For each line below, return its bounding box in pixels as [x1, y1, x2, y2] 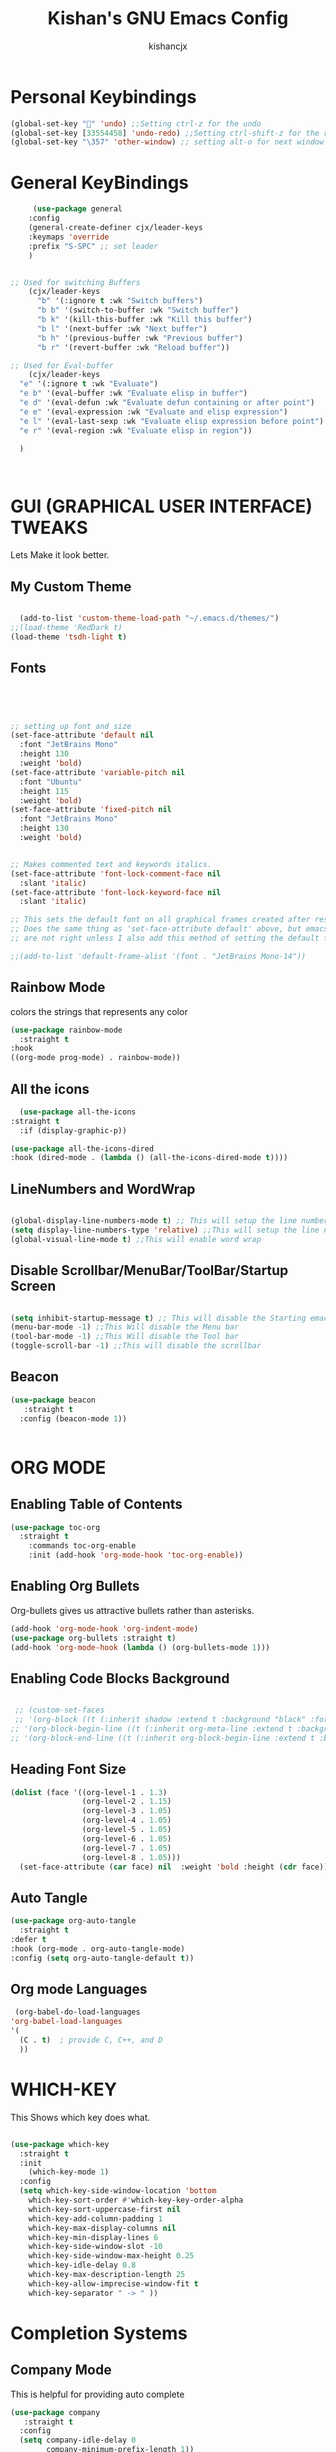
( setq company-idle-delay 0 [19, 2435, 137, 2446]
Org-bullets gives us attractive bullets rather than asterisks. [10, 1604, 255, 1616]
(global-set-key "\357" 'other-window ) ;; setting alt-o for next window [10, 137, 325, 147]
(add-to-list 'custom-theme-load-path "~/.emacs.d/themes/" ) [19, 613, 280, 624]
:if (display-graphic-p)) [19, 1125, 128, 1136]
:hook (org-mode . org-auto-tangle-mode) [10, 1943, 186, 1954]
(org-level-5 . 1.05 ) [81, 1825, 172, 1835]
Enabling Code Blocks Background [10, 1670, 230, 1687]
